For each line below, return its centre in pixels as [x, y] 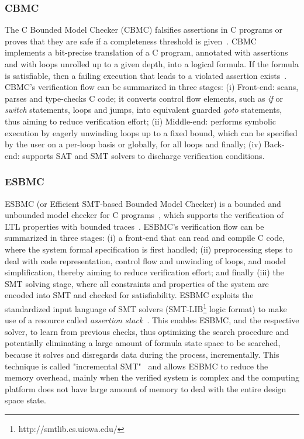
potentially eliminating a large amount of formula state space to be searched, [143, 343]
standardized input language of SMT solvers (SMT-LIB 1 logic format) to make [146, 307]
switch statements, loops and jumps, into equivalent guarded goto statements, [144, 110]
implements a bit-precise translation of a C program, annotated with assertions [146, 52]
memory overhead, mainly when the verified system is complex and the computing [152, 377]
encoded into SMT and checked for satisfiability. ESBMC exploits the [129, 295]
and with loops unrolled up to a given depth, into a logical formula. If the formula [152, 64]
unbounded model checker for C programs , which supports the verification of [144, 215]
